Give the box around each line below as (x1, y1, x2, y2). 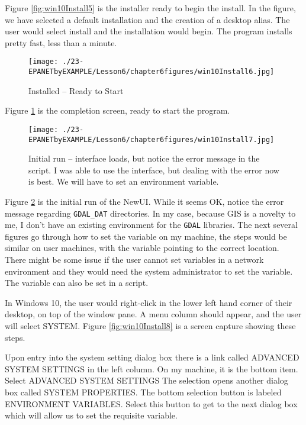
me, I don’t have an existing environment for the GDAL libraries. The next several (5, 218, 298, 231)
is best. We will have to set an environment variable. (28, 175, 219, 188)
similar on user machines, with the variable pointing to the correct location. (5, 242, 279, 254)
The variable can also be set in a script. (5, 276, 149, 289)
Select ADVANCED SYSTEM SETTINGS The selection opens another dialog (5, 374, 288, 387)
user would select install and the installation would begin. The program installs (5, 25, 292, 37)
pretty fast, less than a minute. (5, 36, 117, 49)
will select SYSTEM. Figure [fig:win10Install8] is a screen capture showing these (5, 320, 296, 332)
